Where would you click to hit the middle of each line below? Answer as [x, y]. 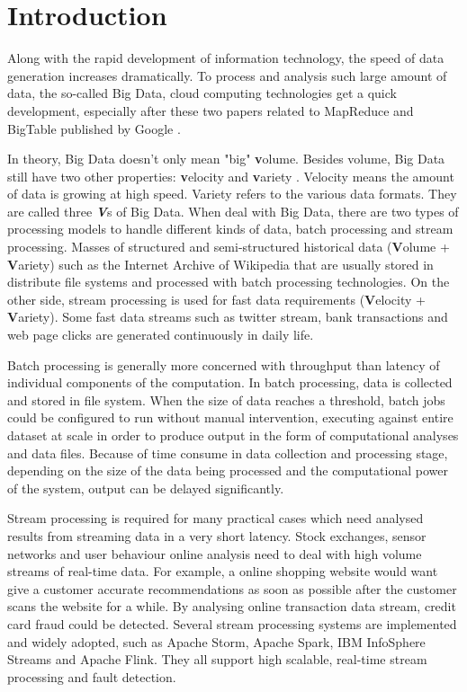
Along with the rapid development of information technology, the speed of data [226, 58]
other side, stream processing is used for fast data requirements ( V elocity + [216, 299]
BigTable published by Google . [94, 128]
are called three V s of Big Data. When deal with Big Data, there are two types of [233, 211]
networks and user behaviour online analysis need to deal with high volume [215, 553]
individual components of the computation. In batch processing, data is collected [230, 382]
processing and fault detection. [92, 676]
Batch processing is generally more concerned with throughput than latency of [224, 364]
